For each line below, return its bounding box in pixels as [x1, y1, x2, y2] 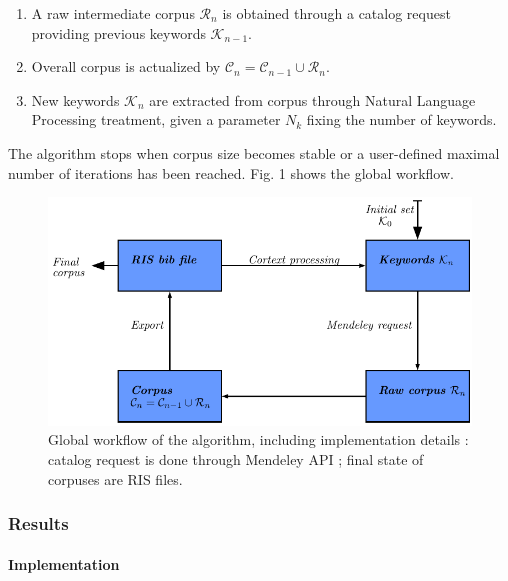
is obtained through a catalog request [222, 3, 451, 23]
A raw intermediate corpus [31, 3, 195, 23]
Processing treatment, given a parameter [31, 109, 281, 130]
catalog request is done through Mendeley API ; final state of [48, 448, 424, 469]
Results [8, 511, 69, 536]
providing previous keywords [31, 22, 206, 43]
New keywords [31, 89, 120, 110]
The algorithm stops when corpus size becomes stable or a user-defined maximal [8, 142, 500, 163]
